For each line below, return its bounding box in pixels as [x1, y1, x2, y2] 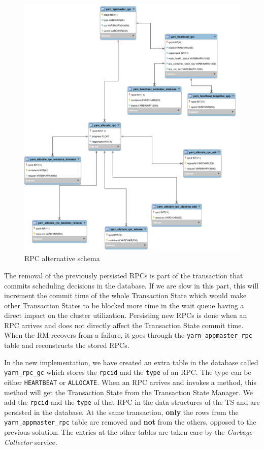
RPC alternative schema [24, 253, 100, 264]
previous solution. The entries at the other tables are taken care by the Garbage [4, 427, 252, 437]
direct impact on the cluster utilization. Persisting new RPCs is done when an [4, 310, 247, 320]
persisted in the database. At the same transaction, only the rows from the [4, 406, 239, 417]
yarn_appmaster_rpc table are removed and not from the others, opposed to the [4, 416, 256, 427]
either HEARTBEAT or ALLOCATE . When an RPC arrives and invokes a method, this [4, 376, 257, 387]
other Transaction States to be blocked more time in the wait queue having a [4, 300, 244, 310]
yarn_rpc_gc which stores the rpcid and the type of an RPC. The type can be [4, 367, 251, 377]
